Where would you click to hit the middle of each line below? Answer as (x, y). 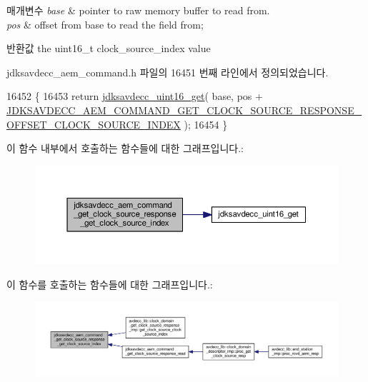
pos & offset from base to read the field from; (105, 24)
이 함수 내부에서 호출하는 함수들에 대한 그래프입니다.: (125, 148)
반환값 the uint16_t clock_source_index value (109, 48)
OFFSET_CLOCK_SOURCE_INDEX (94, 124)
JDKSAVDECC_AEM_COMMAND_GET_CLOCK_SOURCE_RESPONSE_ (184, 110)
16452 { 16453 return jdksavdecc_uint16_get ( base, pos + (135, 96)
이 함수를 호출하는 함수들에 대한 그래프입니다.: (110, 284)
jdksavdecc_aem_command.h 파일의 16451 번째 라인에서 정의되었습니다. (168, 72)
